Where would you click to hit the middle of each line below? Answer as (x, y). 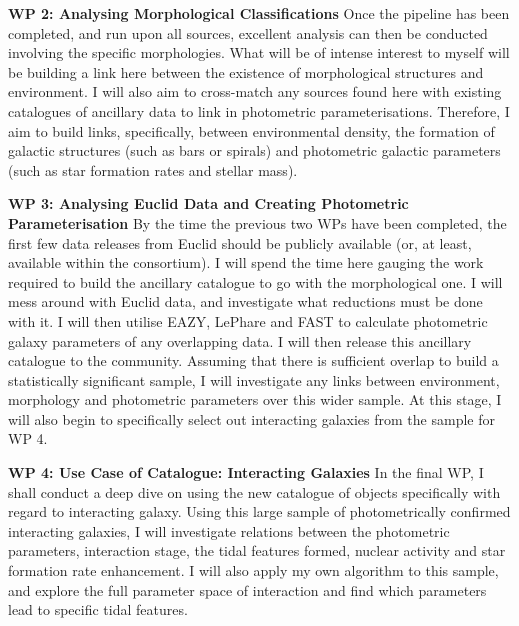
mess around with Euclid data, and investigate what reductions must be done (245, 301)
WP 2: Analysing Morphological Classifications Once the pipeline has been (259, 13)
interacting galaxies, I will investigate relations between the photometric (229, 530)
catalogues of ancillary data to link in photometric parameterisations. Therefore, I (259, 110)
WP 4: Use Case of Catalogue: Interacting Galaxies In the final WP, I (246, 472)
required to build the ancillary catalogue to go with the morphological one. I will (255, 281)
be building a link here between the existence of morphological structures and (246, 71)
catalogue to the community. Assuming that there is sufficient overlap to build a (253, 360)
